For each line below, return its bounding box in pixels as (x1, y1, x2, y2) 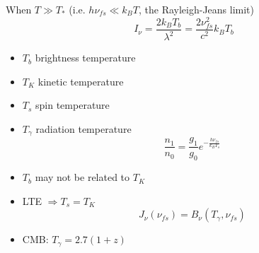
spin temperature (35, 98, 110, 112)
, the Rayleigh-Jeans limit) (138, 2, 254, 16)
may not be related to (35, 170, 130, 184)
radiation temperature (35, 121, 132, 136)
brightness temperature (35, 50, 136, 65)
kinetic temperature (38, 73, 124, 88)
